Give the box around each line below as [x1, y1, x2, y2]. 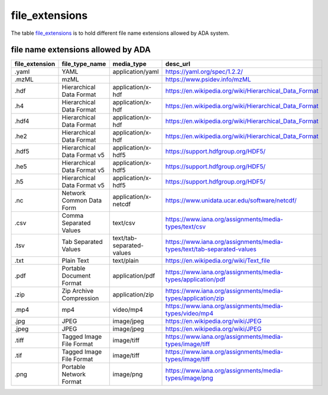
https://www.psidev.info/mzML [165, 76, 251, 84]
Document [61, 272, 91, 280]
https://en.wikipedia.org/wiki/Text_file [165, 257, 270, 265]
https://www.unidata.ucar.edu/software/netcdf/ [165, 197, 297, 205]
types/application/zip [165, 294, 225, 302]
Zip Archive [61, 287, 94, 295]
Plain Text [61, 257, 89, 265]
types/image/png [165, 374, 213, 382]
